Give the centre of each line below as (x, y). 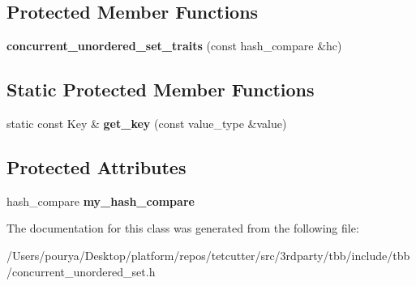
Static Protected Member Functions (161, 90)
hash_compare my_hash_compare (101, 201)
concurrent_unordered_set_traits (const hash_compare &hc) (174, 46)
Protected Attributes (96, 166)
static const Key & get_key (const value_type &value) (147, 123)
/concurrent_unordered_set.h (81, 271)
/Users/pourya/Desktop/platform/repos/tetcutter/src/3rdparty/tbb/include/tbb (208, 255)
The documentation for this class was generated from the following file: (183, 228)
